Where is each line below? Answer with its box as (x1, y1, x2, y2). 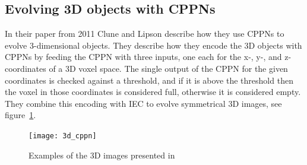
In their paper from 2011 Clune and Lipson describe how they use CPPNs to (5, 27, 284, 40)
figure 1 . (5, 109, 36, 121)
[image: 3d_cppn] (29, 131, 97, 140)
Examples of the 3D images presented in (29, 148, 175, 161)
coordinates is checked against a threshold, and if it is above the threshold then (5, 74, 293, 86)
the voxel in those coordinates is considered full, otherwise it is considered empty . (5, 85, 301, 98)
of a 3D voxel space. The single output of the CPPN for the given (49, 62, 288, 74)
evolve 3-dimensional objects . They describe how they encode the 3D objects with (5, 39, 302, 51)
